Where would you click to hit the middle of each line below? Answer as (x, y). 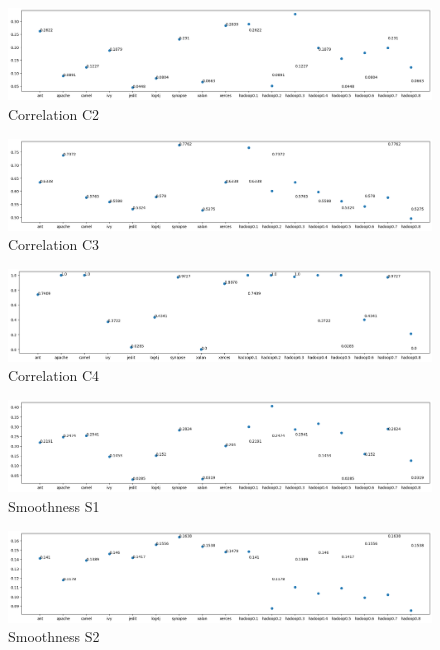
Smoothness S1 (54, 505)
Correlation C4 (54, 375)
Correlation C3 (54, 244)
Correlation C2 (54, 113)
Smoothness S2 (54, 636)
